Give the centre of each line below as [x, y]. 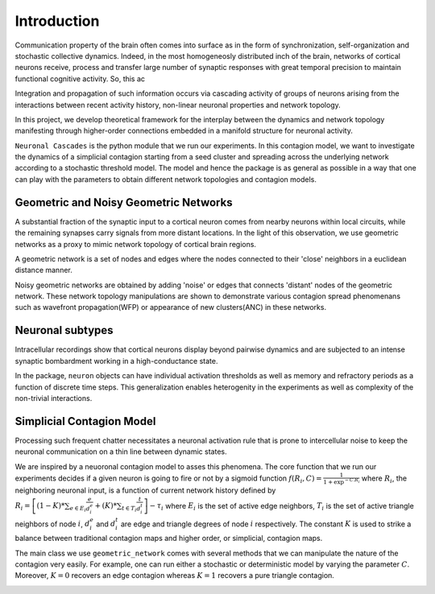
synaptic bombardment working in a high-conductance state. [116, 361]
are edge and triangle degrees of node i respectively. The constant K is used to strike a [266, 524]
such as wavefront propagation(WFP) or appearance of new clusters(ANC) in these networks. [170, 307]
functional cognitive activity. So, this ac [80, 78]
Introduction [57, 21]
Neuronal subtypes [64, 330]
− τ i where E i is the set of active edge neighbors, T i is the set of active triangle [282, 506]
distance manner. [43, 270]
